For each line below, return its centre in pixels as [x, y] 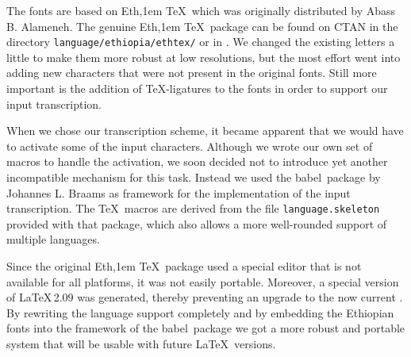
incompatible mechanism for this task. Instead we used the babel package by [194, 177]
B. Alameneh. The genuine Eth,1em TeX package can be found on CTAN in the [202, 26]
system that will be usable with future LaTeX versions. [141, 344]
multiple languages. [53, 239]
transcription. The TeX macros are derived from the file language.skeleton [193, 208]
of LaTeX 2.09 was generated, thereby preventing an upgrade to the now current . [205, 297]
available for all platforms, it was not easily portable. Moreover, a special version [203, 281]
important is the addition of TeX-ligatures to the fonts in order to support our [197, 88]
